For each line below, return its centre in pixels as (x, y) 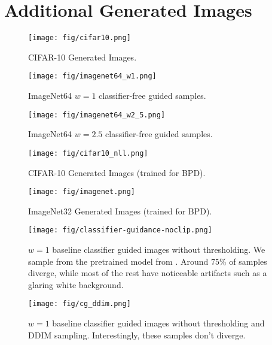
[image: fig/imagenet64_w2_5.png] (97, 115)
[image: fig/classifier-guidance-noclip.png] (120, 230)
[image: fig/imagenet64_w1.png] (92, 76)
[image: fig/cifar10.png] (80, 38)
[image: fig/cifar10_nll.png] (88, 153)
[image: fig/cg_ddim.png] (80, 304)
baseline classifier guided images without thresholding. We (159, 249)
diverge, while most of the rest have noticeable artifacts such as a (148, 273)
